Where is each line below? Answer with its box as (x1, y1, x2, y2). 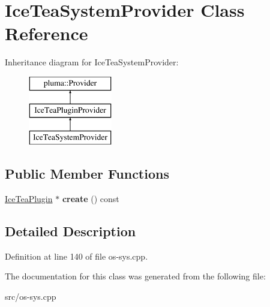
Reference (5, 21, 88, 46)
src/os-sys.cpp (5, 290, 56, 303)
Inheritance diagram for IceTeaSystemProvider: (5, 56, 179, 68)
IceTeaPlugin (5, 192, 53, 205)
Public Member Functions (5, 164, 169, 183)
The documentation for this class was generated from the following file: (5, 270, 266, 282)
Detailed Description (5, 222, 136, 240)
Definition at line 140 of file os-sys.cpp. (5, 249, 148, 262)
